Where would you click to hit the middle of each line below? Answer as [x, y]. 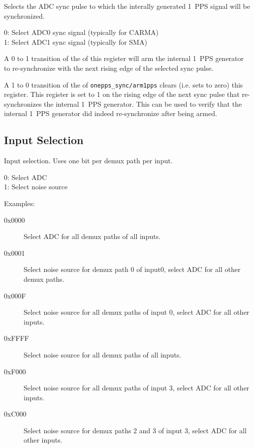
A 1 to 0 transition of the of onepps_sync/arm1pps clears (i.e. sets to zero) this [124, 84]
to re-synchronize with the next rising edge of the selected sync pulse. [109, 68]
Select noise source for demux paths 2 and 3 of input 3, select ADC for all [135, 430]
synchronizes [23, 104]
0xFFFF [16, 338]
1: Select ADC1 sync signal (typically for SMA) [76, 42]
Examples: [19, 203]
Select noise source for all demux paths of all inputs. [103, 354]
